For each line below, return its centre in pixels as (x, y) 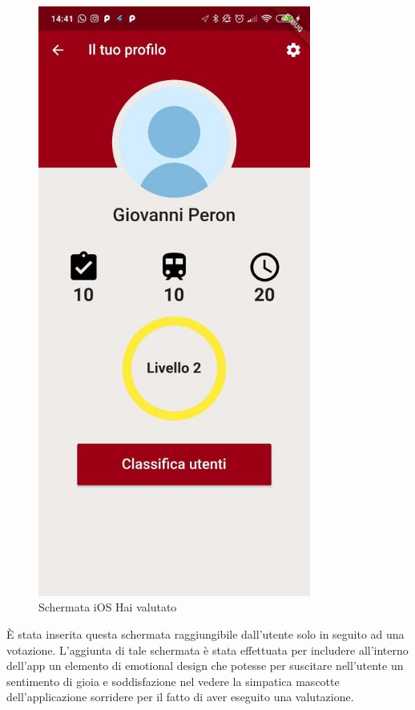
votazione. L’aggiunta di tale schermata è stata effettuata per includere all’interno (207, 649)
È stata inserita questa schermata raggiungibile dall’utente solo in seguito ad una (205, 634)
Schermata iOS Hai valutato (108, 607)
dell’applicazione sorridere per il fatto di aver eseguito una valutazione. (180, 697)
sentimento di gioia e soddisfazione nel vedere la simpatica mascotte (173, 681)
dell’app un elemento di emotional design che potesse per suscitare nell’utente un (205, 666)
